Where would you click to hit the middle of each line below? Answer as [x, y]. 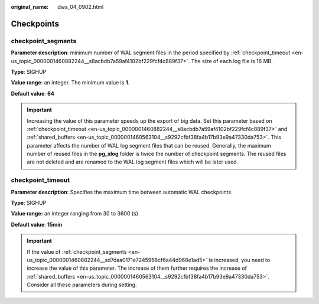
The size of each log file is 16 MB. [232, 61]
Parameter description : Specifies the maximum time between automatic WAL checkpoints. [122, 192]
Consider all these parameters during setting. [82, 285]
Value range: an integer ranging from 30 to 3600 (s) [75, 214]
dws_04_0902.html [81, 7]
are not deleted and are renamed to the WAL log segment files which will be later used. [133, 162]
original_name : [30, 7]
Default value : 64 [32, 93]
